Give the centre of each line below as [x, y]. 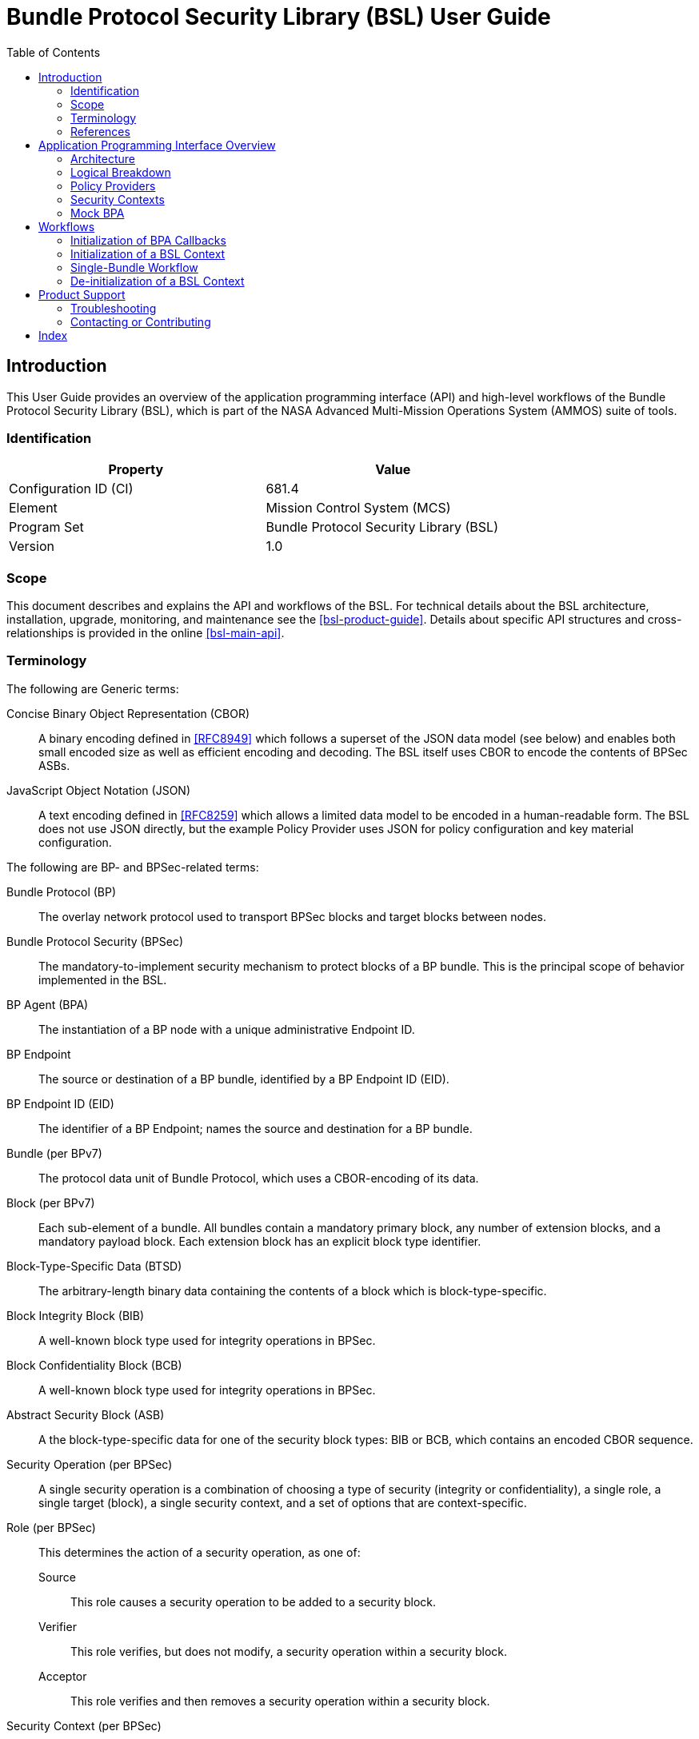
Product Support [82, 294]
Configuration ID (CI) [71, 489]
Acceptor [63, 1676]
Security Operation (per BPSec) [90, 1464]
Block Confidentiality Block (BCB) [94, 1365]
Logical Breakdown [121, 172]
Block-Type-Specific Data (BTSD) [94, 1266]
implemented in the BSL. [103, 979]
